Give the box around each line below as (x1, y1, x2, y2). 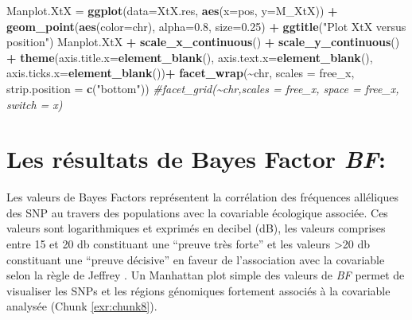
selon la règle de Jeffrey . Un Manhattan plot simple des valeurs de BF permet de (6, 267, 405, 283)
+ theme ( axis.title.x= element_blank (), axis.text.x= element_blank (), (6, 49, 373, 65)
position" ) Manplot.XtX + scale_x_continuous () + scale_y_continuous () (6, 33, 400, 50)
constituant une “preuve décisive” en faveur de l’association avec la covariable (6, 251, 385, 267)
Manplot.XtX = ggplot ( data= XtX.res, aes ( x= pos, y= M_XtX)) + (6, 2, 338, 18)
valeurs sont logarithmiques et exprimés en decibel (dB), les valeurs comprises (6, 220, 386, 236)
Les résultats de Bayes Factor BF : (6, 142, 386, 176)
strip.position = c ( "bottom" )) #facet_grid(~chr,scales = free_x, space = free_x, (6, 80, 399, 96)
